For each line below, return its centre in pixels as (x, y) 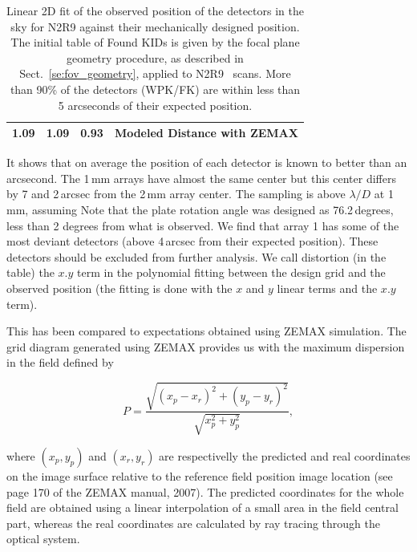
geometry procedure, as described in (155, 57)
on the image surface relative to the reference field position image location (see (200, 475)
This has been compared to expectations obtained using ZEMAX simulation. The (206, 331)
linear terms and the (327, 288)
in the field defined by (60, 362)
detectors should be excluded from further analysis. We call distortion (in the (196, 256)
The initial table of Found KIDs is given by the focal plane (155, 42)
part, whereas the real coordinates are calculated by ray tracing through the (193, 523)
